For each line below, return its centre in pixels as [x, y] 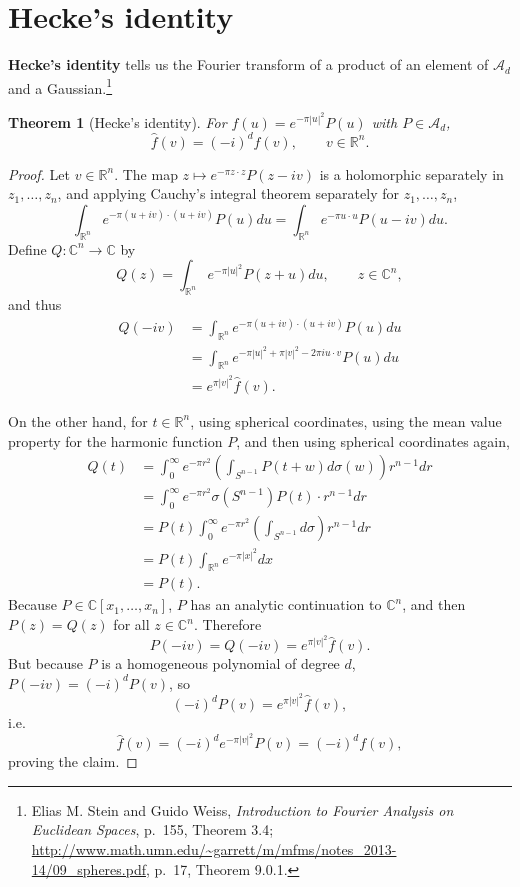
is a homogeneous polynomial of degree [220, 663]
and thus [35, 304]
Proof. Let [39, 173]
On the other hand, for [78, 420]
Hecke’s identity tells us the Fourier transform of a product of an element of [248, 64]
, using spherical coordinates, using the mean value [346, 420]
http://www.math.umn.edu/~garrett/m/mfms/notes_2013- [214, 848]
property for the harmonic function [115, 440]
